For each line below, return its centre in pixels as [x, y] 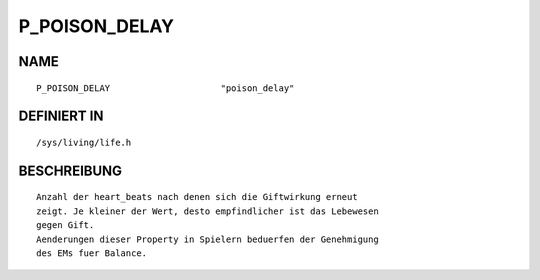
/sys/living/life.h [84, 142]
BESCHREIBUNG [70, 170]
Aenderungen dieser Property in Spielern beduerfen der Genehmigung [207, 239]
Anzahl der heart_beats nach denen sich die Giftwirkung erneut [197, 197]
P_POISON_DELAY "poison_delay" [165, 88]
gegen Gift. [65, 225]
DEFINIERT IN [61, 116]
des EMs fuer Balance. [92, 253]
